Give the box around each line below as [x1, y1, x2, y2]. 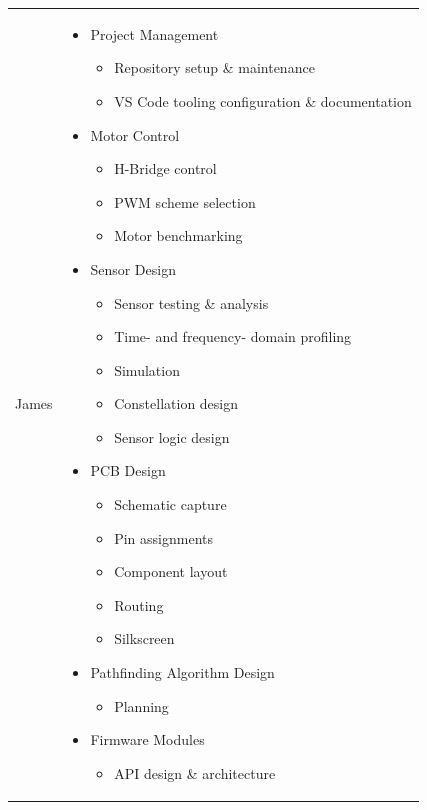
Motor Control [90, 124, 180, 145]
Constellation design [114, 393, 239, 414]
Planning [114, 695, 169, 716]
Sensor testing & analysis [114, 292, 269, 313]
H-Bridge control [114, 158, 217, 179]
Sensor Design [90, 258, 176, 279]
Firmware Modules [90, 729, 205, 750]
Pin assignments [114, 527, 213, 548]
